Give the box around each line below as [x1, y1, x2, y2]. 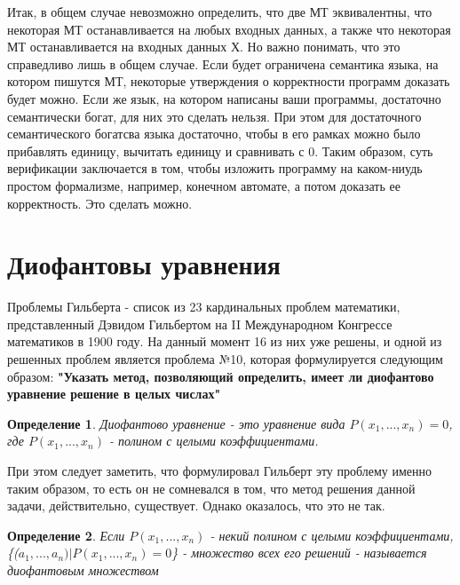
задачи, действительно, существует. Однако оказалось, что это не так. [7, 496, 385, 515]
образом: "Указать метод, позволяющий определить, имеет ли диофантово [7, 367, 434, 385]
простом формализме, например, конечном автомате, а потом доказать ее [7, 176, 401, 194]
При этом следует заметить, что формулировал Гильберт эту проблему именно [7, 462, 432, 479]
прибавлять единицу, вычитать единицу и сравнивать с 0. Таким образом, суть [7, 141, 433, 160]
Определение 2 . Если [7, 526, 125, 544]
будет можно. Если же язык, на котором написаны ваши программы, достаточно [7, 89, 441, 107]
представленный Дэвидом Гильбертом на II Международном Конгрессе [7, 314, 393, 333]
